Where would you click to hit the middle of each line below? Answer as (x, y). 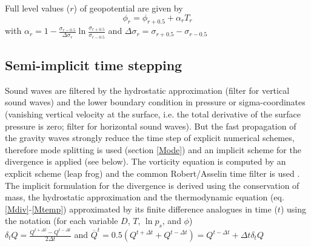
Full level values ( (38, 8)
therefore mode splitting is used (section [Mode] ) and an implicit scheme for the (153, 149)
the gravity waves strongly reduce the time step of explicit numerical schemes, (150, 138)
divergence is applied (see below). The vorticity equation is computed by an (145, 161)
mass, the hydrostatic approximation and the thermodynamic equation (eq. (145, 197)
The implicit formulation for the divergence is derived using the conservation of (152, 185)
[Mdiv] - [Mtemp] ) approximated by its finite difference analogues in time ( (141, 209)
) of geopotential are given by (128, 8)
